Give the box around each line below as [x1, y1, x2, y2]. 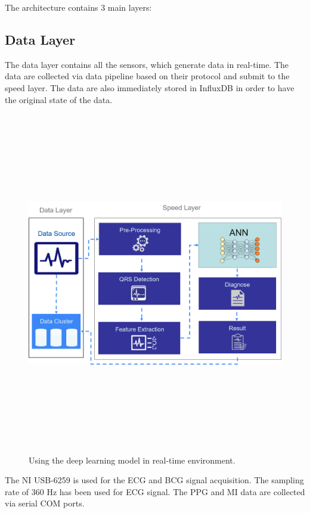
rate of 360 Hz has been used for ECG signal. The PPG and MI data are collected [5, 485, 305, 498]
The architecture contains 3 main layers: [5, 1, 152, 13]
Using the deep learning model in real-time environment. [29, 453, 235, 466]
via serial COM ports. [5, 497, 85, 509]
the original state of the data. [5, 93, 113, 105]
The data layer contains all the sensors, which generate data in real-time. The [5, 58, 289, 70]
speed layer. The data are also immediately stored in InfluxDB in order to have [5, 81, 294, 94]
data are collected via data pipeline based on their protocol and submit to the [5, 70, 290, 82]
